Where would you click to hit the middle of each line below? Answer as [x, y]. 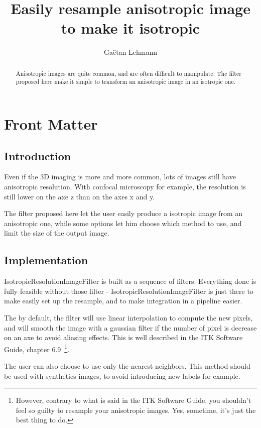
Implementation [46, 260]
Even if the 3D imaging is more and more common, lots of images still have [120, 177]
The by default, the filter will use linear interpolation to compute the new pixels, [128, 317]
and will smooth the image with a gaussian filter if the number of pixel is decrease [130, 327]
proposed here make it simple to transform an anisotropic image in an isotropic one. [125, 82]
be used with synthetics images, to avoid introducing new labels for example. [122, 376]
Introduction [38, 155]
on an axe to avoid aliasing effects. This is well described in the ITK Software [123, 337]
